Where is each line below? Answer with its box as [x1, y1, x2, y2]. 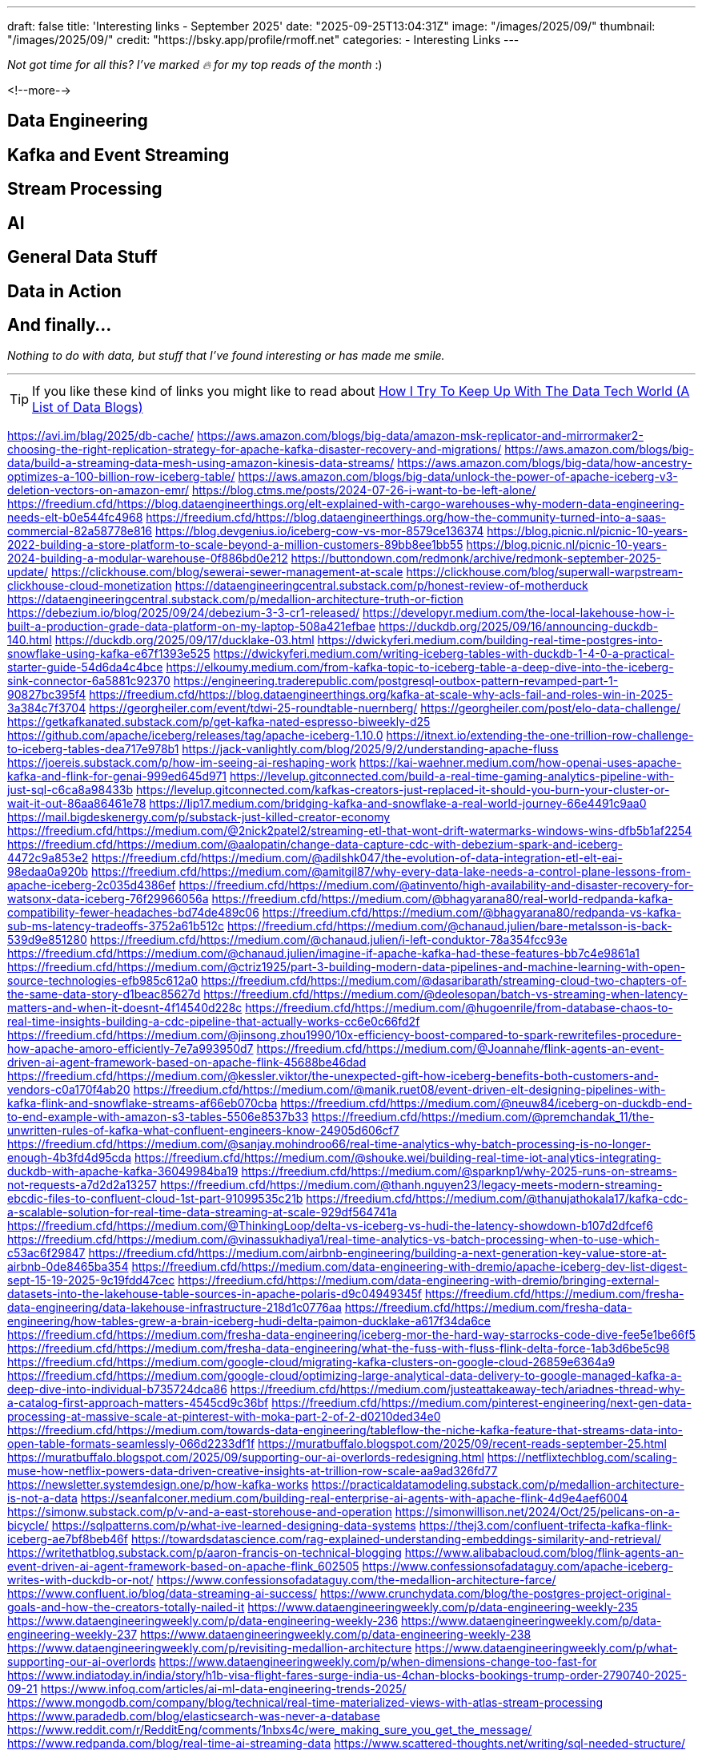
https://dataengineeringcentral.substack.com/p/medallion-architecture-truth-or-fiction [7, 592, 463, 607]
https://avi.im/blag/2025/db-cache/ [7, 429, 194, 443]
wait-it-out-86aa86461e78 [7, 796, 146, 811]
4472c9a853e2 [7, 851, 89, 865]
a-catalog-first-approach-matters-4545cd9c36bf [7, 1396, 269, 1410]
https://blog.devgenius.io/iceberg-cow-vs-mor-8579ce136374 [154, 524, 484, 538]
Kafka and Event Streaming [7, 144, 230, 165]
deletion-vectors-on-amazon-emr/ [7, 483, 190, 498]
